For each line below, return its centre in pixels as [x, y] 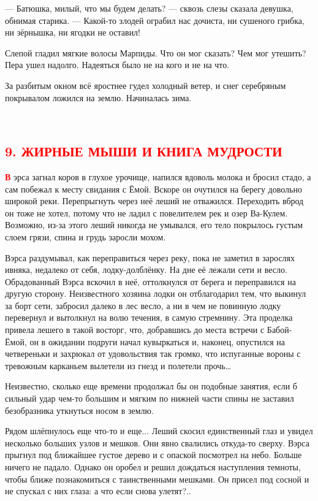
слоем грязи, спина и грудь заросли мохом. [85, 236]
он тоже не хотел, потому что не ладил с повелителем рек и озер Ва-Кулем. [146, 212]
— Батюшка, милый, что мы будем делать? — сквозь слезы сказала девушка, [149, 8]
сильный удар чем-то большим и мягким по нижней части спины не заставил [150, 398]
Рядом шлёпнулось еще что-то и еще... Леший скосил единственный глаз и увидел [159, 431]
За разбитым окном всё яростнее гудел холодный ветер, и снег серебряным [146, 85]
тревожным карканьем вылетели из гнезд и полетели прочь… [118, 365]
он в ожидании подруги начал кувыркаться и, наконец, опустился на [157, 341]
